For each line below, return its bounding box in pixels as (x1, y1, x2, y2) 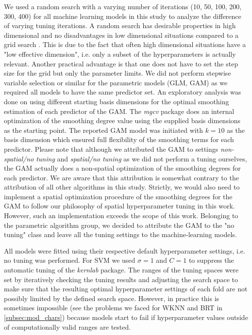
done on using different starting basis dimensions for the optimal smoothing (4, 96, 229, 106)
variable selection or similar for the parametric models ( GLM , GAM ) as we (4, 77, 228, 87)
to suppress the (188, 255, 234, 265)
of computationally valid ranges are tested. (4, 321, 131, 332)
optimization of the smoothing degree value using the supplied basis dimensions (4, 115, 241, 126)
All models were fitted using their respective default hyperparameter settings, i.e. (4, 245, 245, 255)
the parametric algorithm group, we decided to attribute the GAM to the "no (4, 220, 235, 230)
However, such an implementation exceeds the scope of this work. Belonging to (4, 210, 238, 221)
